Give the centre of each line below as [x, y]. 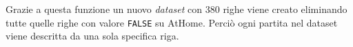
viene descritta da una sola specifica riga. [92, 36]
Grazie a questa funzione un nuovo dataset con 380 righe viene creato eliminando [176, 9]
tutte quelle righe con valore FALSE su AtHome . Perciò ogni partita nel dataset [172, 22]
